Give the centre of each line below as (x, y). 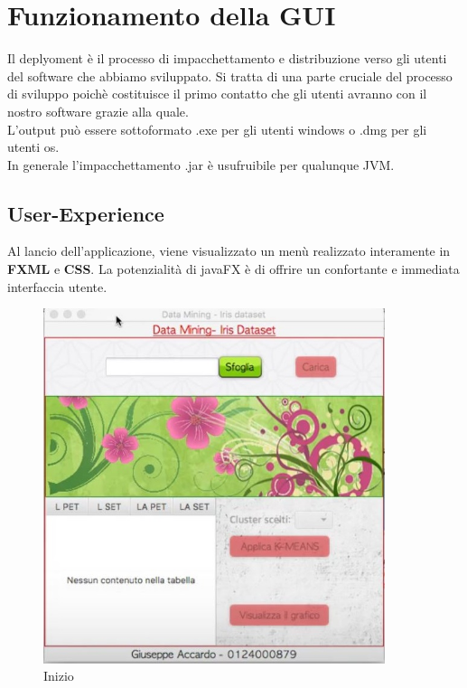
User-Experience (86, 213)
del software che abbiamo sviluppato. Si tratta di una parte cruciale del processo (230, 75)
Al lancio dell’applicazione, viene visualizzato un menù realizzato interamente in (229, 251)
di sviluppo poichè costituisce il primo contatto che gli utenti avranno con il (217, 94)
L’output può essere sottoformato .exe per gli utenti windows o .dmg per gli (217, 129)
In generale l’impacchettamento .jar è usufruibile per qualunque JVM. (201, 164)
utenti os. (33, 147)
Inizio (59, 676)
